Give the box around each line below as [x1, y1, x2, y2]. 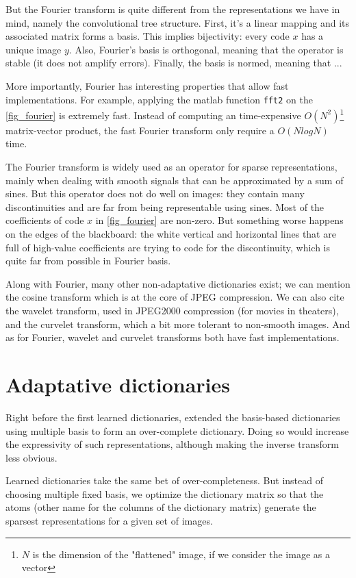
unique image [5, 42, 62, 56]
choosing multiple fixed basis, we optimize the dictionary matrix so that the [5, 486, 324, 501]
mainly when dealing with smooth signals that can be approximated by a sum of [5, 173, 344, 187]
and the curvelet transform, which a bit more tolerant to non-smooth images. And [5, 316, 351, 331]
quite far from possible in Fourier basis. [5, 253, 171, 268]
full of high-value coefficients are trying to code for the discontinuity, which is [5, 240, 331, 254]
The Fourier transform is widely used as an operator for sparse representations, [5, 160, 338, 174]
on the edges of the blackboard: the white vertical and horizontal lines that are [5, 227, 336, 241]
